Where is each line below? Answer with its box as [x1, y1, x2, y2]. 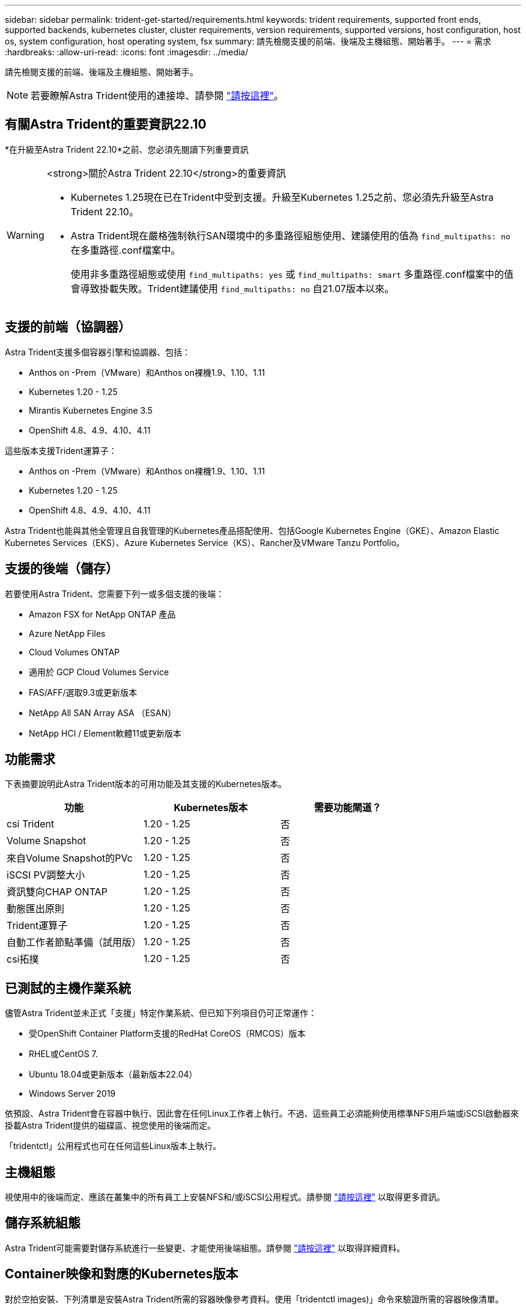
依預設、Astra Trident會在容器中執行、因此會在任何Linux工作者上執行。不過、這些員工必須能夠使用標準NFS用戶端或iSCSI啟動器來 [5, 1108, 519, 1119]
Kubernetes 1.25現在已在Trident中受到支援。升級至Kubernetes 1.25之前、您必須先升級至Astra [70, 191, 494, 203]
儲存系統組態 [5, 1215, 80, 1231]
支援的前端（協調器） [5, 319, 131, 335]
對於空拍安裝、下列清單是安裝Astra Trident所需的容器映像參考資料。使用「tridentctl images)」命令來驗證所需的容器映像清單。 [5, 1293, 504, 1304]
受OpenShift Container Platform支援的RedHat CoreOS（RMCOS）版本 [29, 1028, 306, 1039]
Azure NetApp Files [29, 628, 106, 639]
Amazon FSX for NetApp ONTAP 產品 [29, 609, 176, 619]
